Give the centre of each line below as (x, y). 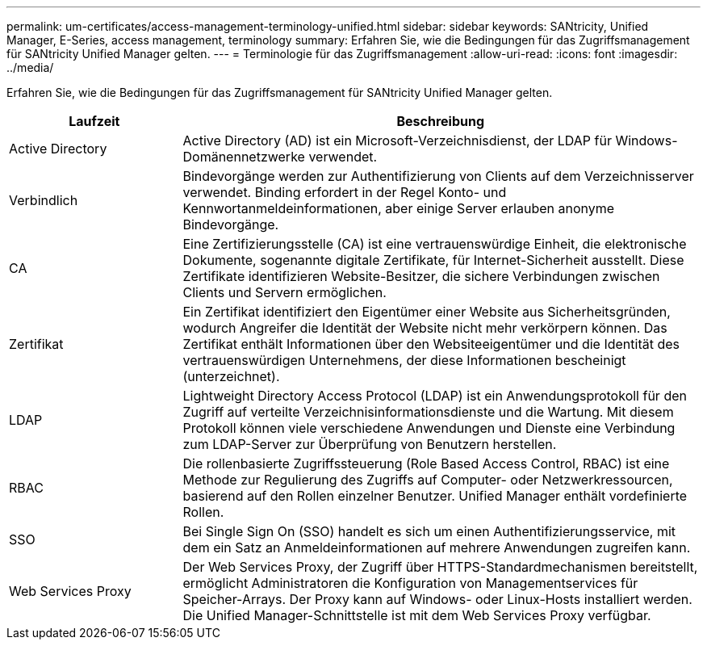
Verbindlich (44, 200)
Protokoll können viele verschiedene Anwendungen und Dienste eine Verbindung (429, 428)
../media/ (30, 67)
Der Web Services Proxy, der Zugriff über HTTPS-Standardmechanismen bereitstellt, (440, 567)
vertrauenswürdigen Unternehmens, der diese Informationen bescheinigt (404, 360)
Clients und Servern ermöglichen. (284, 292)
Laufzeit (94, 121)
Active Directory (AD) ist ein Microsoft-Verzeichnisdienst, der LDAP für (397, 141)
